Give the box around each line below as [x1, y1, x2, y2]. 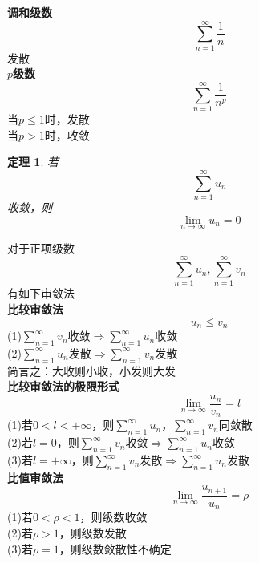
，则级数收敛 [79, 508, 148, 525]
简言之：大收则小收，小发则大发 [7, 362, 176, 379]
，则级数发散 [59, 524, 127, 541]
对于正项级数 [7, 239, 75, 256]
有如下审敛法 [7, 285, 75, 302]
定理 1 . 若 [7, 153, 59, 170]
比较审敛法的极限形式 [7, 378, 119, 395]
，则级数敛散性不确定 [59, 540, 172, 557]
